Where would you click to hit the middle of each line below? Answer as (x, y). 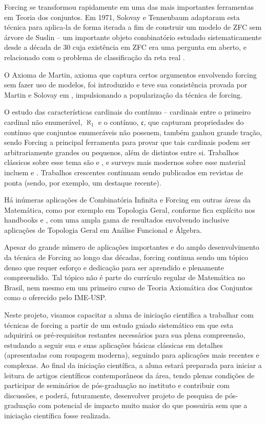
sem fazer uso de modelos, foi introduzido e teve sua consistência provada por (126, 85)
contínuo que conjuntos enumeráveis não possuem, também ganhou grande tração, (133, 132)
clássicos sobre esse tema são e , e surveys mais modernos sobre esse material (125, 162)
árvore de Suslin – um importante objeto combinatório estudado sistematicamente (133, 37)
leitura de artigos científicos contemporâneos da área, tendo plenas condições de (129, 375)
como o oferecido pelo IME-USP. (55, 297)
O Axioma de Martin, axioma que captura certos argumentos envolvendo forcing (130, 74)
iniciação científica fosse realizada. (57, 415)
